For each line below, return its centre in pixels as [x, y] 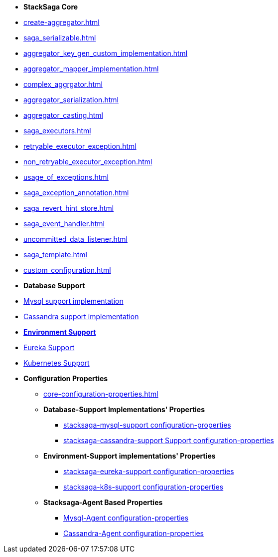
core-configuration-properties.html [101, 394]
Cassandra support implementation [81, 316]
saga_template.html [55, 255]
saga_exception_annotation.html [76, 193]
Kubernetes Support [57, 363]
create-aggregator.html [62, 22]
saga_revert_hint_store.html [69, 208]
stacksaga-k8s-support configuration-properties [143, 487]
